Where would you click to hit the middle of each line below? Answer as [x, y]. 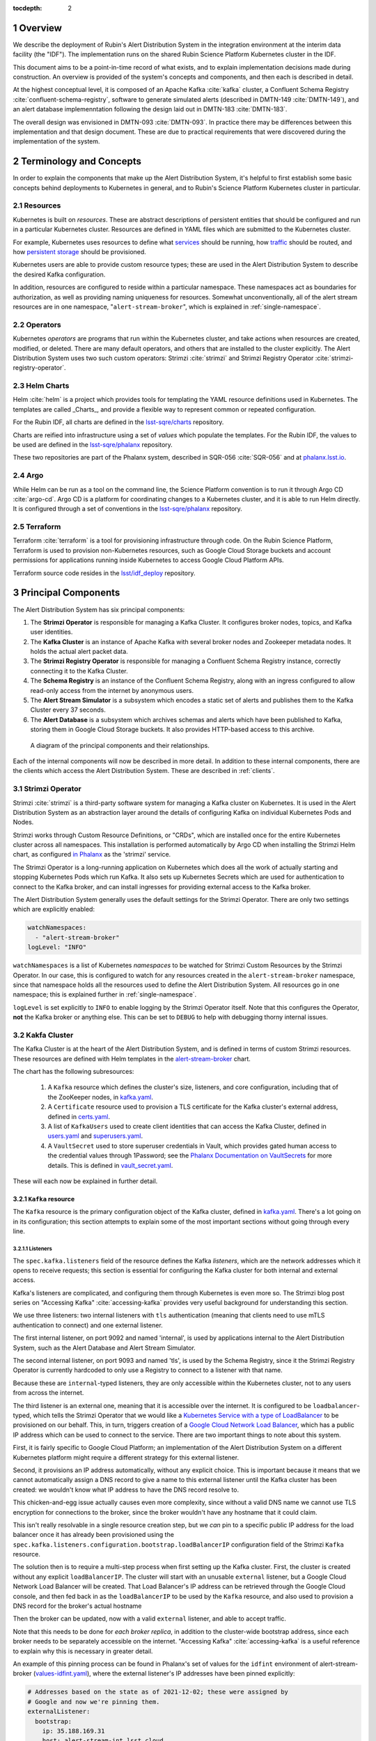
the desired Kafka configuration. [59, 274]
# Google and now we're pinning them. [94, 1702]
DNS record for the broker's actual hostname [77, 1606]
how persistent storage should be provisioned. [79, 252]
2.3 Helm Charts [41, 386]
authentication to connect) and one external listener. [88, 1325]
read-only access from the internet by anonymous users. [112, 690]
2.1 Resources [37, 205]
